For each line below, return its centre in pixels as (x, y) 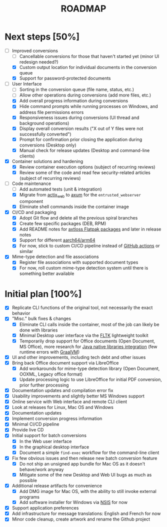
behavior (21, 313)
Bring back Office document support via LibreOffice (65, 362)
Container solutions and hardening (47, 161)
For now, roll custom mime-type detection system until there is (84, 268)
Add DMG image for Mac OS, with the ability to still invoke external (88, 491)
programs (29, 497)
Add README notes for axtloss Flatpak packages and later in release (90, 229)
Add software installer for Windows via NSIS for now (73, 502)
